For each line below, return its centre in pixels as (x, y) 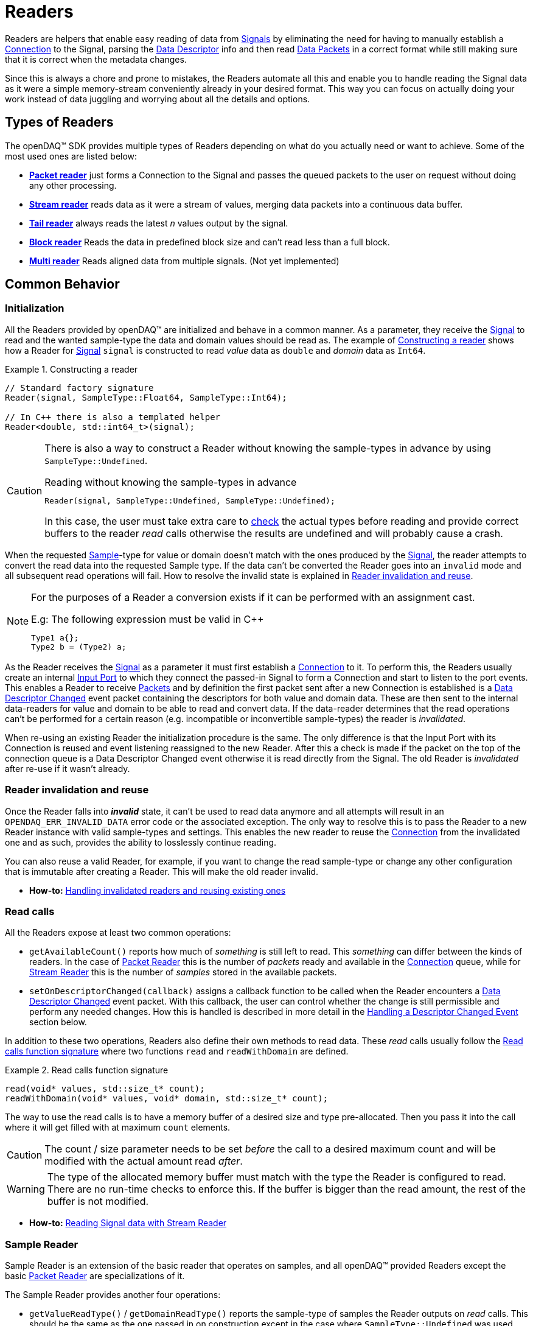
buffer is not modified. (98, 1201)
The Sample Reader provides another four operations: (113, 1295)
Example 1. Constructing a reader (71, 369)
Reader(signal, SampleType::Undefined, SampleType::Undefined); (190, 500)
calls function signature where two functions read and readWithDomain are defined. (177, 1051)
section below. (58, 1022)
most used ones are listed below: (71, 156)
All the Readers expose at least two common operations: (118, 933)
